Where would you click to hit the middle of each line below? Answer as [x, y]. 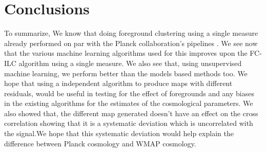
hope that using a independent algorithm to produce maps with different [118, 83]
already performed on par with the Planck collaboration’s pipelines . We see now [131, 43]
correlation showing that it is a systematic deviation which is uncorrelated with [129, 123]
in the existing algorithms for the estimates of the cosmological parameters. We [129, 103]
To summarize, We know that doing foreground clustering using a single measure [131, 33]
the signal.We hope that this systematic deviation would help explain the [119, 133]
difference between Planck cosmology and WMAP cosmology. [100, 143]
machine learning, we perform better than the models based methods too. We [126, 73]
